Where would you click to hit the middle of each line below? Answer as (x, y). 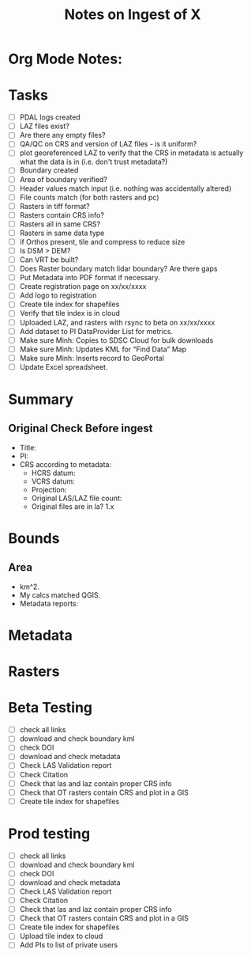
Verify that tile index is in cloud (69, 313)
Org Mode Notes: (66, 59)
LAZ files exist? (44, 126)
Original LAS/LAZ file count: (77, 498)
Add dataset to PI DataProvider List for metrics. (96, 331)
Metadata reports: (49, 603)
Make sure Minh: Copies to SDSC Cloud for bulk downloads (116, 340)
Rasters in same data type (62, 233)
